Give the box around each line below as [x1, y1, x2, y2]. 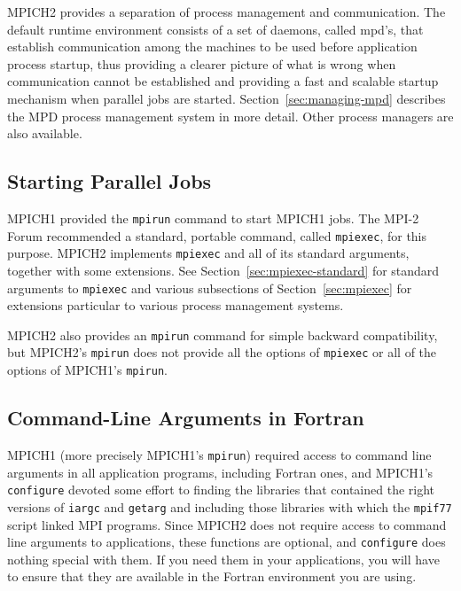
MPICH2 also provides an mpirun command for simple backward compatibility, [7, 325, 438, 344]
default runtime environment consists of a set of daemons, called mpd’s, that [7, 19, 424, 38]
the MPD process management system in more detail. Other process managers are [7, 106, 454, 125]
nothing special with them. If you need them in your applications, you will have [7, 549, 440, 568]
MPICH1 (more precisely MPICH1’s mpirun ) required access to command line [7, 445, 432, 463]
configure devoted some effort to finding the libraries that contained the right [7, 480, 435, 499]
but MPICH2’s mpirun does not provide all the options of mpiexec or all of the [7, 343, 437, 362]
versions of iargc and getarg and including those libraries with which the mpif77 [7, 497, 452, 516]
